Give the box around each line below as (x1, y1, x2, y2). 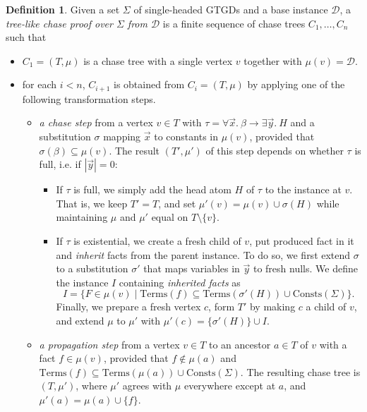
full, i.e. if (39, 157, 81, 171)
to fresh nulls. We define (253, 261, 358, 276)
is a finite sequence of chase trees (162, 16, 306, 30)
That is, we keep (56, 195, 128, 210)
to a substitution (56, 261, 128, 276)
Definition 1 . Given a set (6, 2, 120, 16)
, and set (158, 195, 196, 210)
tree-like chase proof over (6, 16, 113, 30)
